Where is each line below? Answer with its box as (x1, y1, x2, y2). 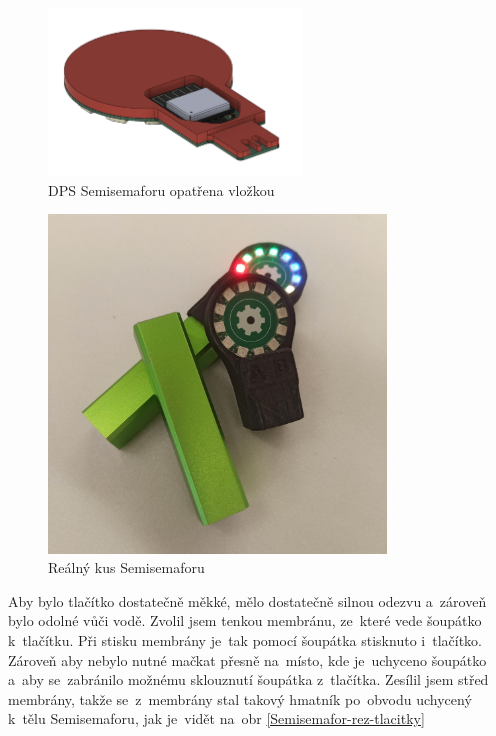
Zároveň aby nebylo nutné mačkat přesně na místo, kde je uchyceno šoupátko (8, 649, 487, 670)
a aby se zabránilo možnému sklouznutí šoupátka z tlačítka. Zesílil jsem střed (8, 669, 489, 690)
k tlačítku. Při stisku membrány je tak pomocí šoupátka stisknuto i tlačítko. (8, 629, 482, 650)
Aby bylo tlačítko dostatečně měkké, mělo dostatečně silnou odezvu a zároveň (8, 590, 487, 611)
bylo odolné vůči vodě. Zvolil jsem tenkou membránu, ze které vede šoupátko (8, 610, 482, 631)
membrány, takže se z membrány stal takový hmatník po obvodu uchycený (8, 688, 472, 709)
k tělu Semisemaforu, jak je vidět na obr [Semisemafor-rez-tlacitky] (8, 708, 425, 729)
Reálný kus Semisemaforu (48, 557, 205, 578)
